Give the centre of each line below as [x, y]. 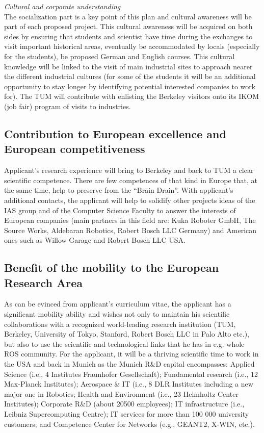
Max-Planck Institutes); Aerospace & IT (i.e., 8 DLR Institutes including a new [129, 384]
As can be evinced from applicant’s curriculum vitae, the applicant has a [118, 304]
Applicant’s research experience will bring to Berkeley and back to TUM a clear [129, 170]
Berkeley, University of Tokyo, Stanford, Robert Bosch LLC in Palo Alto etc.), [127, 334]
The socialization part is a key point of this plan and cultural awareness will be [128, 16]
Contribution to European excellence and [115, 133]
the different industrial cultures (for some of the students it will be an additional [130, 76]
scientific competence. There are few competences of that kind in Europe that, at [131, 180]
